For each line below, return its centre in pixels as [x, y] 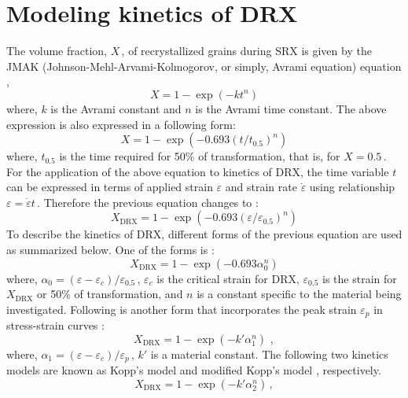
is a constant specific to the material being [299, 294]
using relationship [352, 187]
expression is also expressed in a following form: [121, 124]
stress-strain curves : [55, 325]
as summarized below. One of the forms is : [110, 250]
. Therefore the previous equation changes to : [148, 202]
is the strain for [360, 278]
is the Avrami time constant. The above [291, 108]
